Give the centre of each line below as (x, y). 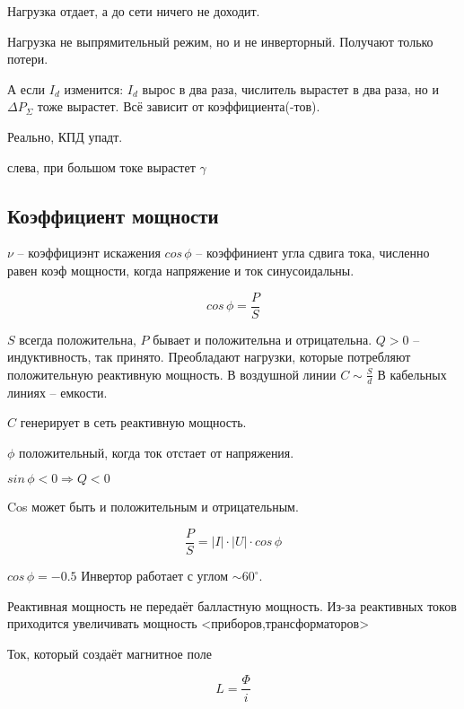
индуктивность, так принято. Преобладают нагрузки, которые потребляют (209, 357)
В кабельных (412, 374)
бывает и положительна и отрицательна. (263, 339)
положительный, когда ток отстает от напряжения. (157, 452)
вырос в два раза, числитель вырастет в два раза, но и (290, 88)
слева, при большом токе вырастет (101, 166)
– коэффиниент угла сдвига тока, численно (313, 253)
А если (26, 88)
